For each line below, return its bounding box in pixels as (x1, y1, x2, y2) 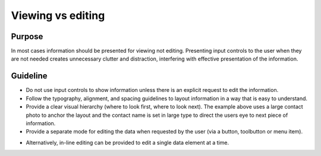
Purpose (11, 31, 43, 42)
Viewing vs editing (11, 9, 105, 22)
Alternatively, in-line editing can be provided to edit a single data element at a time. (26, 139, 229, 146)
